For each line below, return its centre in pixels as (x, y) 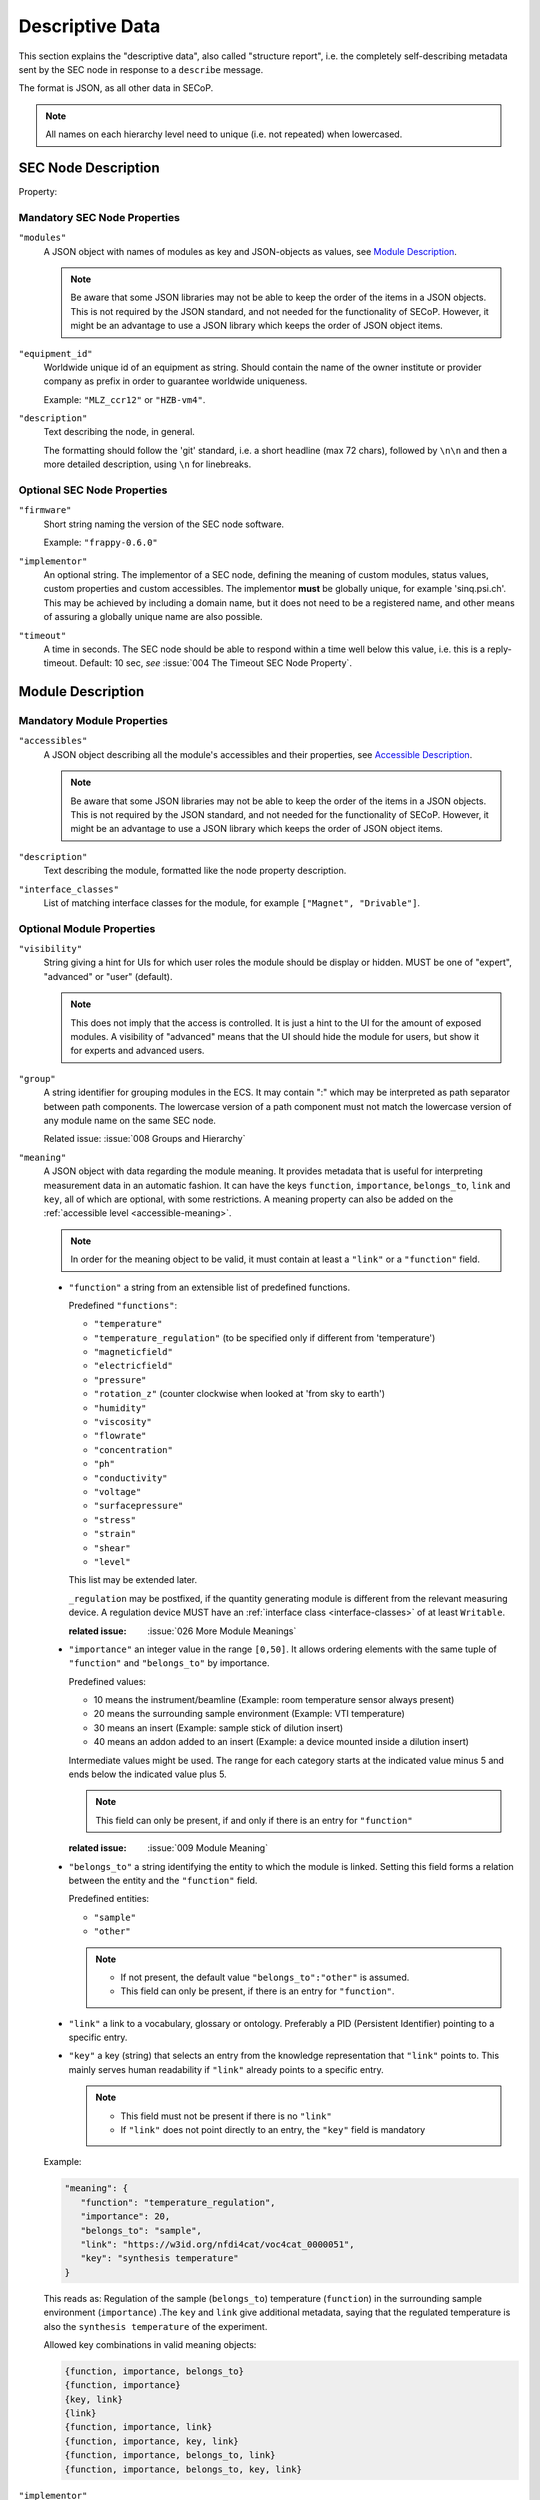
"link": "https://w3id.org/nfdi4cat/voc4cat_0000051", (217, 2244)
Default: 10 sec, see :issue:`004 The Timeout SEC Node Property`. (215, 663)
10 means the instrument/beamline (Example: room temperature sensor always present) (274, 1700)
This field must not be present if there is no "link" (226, 2116)
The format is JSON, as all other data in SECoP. (116, 88)
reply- (499, 649)
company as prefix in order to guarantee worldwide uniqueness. (175, 381)
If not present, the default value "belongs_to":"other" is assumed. (265, 1977)
